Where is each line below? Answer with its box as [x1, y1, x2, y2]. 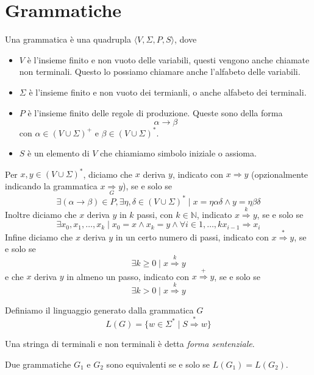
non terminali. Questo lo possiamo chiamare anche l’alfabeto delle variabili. [19, 65, 301, 78]
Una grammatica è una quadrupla [5, 33, 131, 46]
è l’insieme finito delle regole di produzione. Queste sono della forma [27, 106, 283, 119]
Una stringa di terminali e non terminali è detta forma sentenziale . [5, 337, 255, 349]
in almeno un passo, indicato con [66, 270, 190, 282]
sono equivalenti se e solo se [106, 357, 210, 370]
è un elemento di [27, 147, 90, 159]
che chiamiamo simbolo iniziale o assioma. [100, 147, 257, 159]
